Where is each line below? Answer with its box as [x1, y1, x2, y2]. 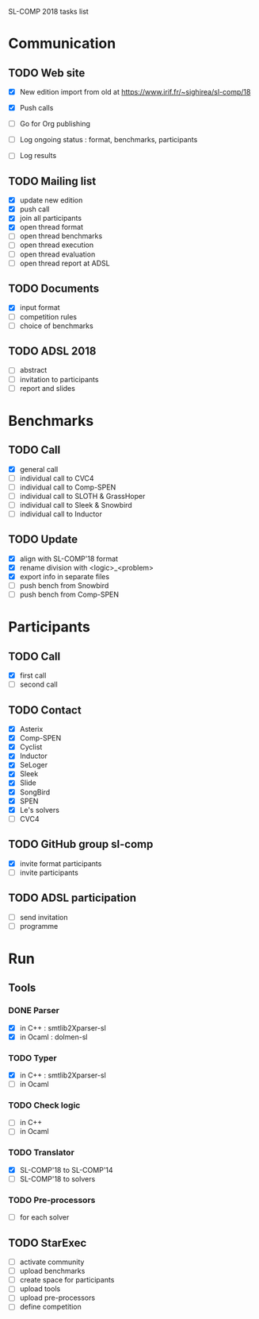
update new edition [19, 195, 83, 205]
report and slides [19, 383, 75, 393]
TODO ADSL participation [8, 892, 137, 905]
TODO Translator [8, 1147, 75, 1158]
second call [19, 679, 58, 690]
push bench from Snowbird [19, 581, 109, 590]
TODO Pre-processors [8, 1194, 96, 1205]
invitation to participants [19, 374, 99, 384]
